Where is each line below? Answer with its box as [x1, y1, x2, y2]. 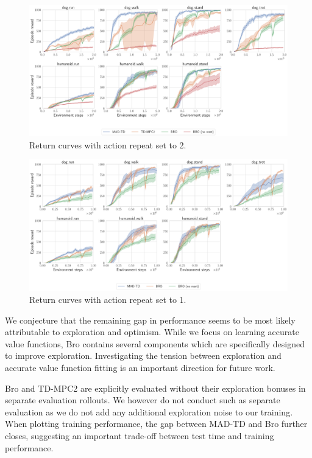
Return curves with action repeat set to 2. [29, 138, 186, 151]
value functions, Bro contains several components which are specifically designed [5, 337, 305, 350]
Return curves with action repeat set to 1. [29, 293, 186, 306]
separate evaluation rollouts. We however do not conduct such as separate [5, 394, 280, 406]
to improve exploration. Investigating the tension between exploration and [5, 349, 282, 362]
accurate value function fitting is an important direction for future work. [5, 361, 275, 374]
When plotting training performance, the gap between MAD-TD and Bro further [5, 417, 308, 430]
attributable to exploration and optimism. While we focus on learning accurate [5, 325, 299, 338]
